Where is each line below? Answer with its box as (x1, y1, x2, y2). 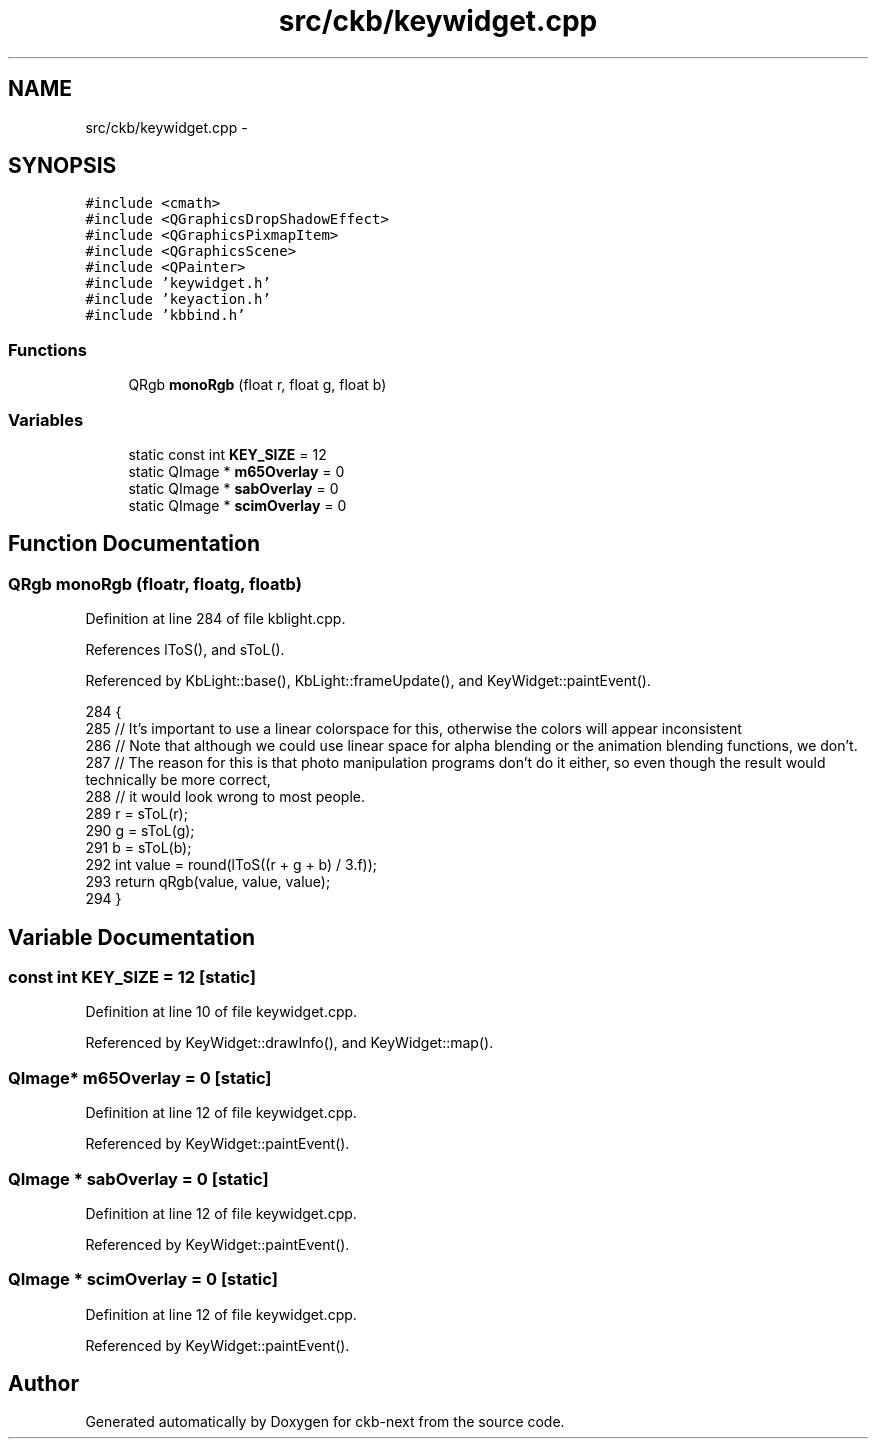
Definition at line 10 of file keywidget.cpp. (85, 1003, 358, 1021)
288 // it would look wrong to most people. (85, 788, 366, 806)
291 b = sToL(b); (85, 839, 192, 857)
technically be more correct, (85, 771, 271, 789)
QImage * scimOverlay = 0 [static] (8, 1269, 278, 1290)
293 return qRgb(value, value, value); (85, 873, 331, 891)
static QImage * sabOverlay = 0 (128, 479, 339, 497)
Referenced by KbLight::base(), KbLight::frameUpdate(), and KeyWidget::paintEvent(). (85, 672, 651, 690)
